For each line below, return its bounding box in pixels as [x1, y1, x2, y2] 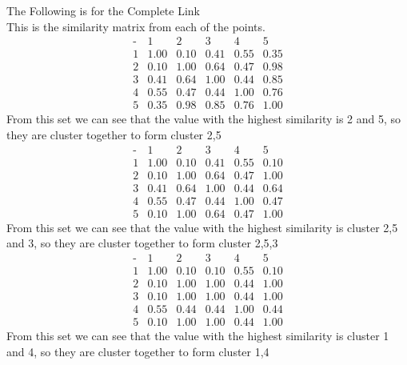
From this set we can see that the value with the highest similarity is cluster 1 [6, 327, 389, 344]
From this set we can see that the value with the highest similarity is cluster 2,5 [6, 219, 398, 235]
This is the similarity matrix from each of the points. [6, 18, 265, 34]
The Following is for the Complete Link [6, 2, 201, 18]
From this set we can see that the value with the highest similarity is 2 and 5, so [6, 110, 401, 127]
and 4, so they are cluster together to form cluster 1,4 [6, 343, 269, 359]
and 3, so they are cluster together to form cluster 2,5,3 [6, 235, 278, 251]
